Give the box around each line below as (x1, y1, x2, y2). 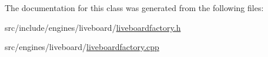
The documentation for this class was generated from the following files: (5, 2, 264, 13)
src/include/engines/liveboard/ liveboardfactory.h (5, 21, 181, 33)
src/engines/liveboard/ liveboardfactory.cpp (5, 41, 159, 53)
